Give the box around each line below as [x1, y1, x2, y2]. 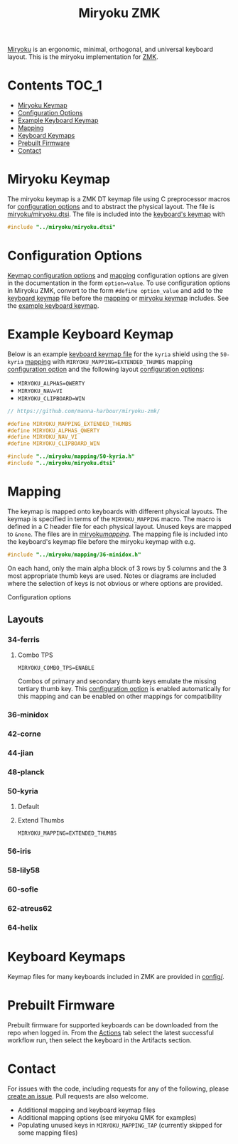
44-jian [7, 748, 34, 758]
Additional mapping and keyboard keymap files [17, 1106, 156, 1114]
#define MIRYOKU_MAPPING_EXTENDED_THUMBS [7, 420, 132, 427]
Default [17, 802, 40, 811]
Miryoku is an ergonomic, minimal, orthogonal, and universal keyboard [7, 45, 214, 54]
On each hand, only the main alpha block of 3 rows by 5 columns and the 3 [7, 564, 227, 572]
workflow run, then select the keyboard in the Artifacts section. [7, 1036, 192, 1044]
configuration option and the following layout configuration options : [7, 365, 205, 373]
